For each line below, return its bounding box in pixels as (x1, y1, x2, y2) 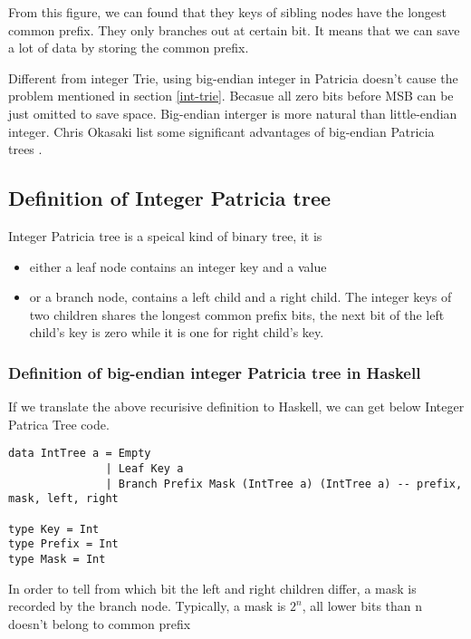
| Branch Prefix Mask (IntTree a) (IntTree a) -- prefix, (105, 477, 463, 490)
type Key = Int (8, 522, 100, 536)
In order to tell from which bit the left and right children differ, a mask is (8, 578, 417, 597)
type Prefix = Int (8, 537, 119, 551)
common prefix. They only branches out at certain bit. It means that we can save (8, 20, 460, 39)
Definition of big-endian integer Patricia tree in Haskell (8, 361, 421, 383)
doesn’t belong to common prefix (8, 614, 191, 633)
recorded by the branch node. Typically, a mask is (8, 596, 286, 615)
